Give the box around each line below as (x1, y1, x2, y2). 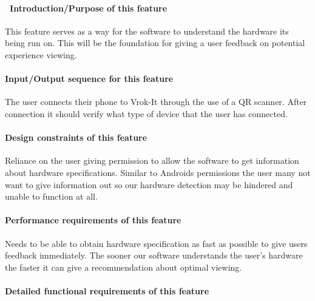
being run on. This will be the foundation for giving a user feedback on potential (5, 36, 305, 49)
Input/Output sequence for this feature (5, 72, 174, 85)
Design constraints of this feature (5, 131, 147, 144)
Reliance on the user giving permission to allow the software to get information (5, 154, 299, 167)
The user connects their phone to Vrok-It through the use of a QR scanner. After (5, 95, 307, 108)
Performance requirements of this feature (5, 214, 181, 226)
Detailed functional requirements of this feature (5, 284, 209, 297)
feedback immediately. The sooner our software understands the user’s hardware (5, 249, 303, 262)
